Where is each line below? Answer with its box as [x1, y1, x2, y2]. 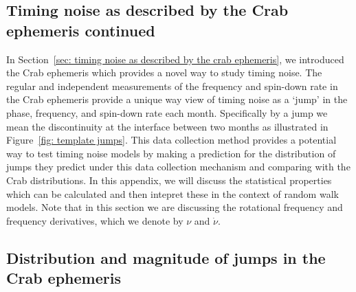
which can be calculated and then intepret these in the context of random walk [6, 186, 339, 201]
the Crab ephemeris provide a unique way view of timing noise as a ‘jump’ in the [6, 92, 348, 106]
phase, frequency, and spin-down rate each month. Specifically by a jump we [6, 105, 328, 120]
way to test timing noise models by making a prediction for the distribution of [6, 146, 336, 160]
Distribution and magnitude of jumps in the [6, 247, 326, 268]
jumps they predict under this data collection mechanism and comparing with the [6, 159, 351, 174]
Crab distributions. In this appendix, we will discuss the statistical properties [6, 172, 332, 187]
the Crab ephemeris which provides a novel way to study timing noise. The [6, 65, 322, 80]
